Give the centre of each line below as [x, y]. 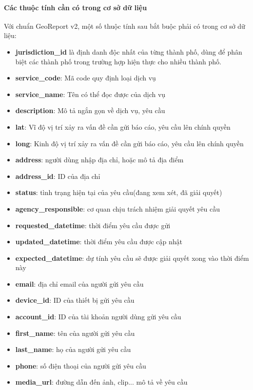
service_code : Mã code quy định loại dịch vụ [86, 78]
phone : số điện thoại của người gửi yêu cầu [81, 365]
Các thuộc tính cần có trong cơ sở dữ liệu [76, 7]
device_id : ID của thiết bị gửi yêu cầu [75, 300]
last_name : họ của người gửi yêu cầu [73, 349]
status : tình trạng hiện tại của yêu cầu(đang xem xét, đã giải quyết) [119, 192]
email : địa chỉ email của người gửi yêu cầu [79, 283]
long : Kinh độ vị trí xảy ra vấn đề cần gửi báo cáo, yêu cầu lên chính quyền [129, 143]
